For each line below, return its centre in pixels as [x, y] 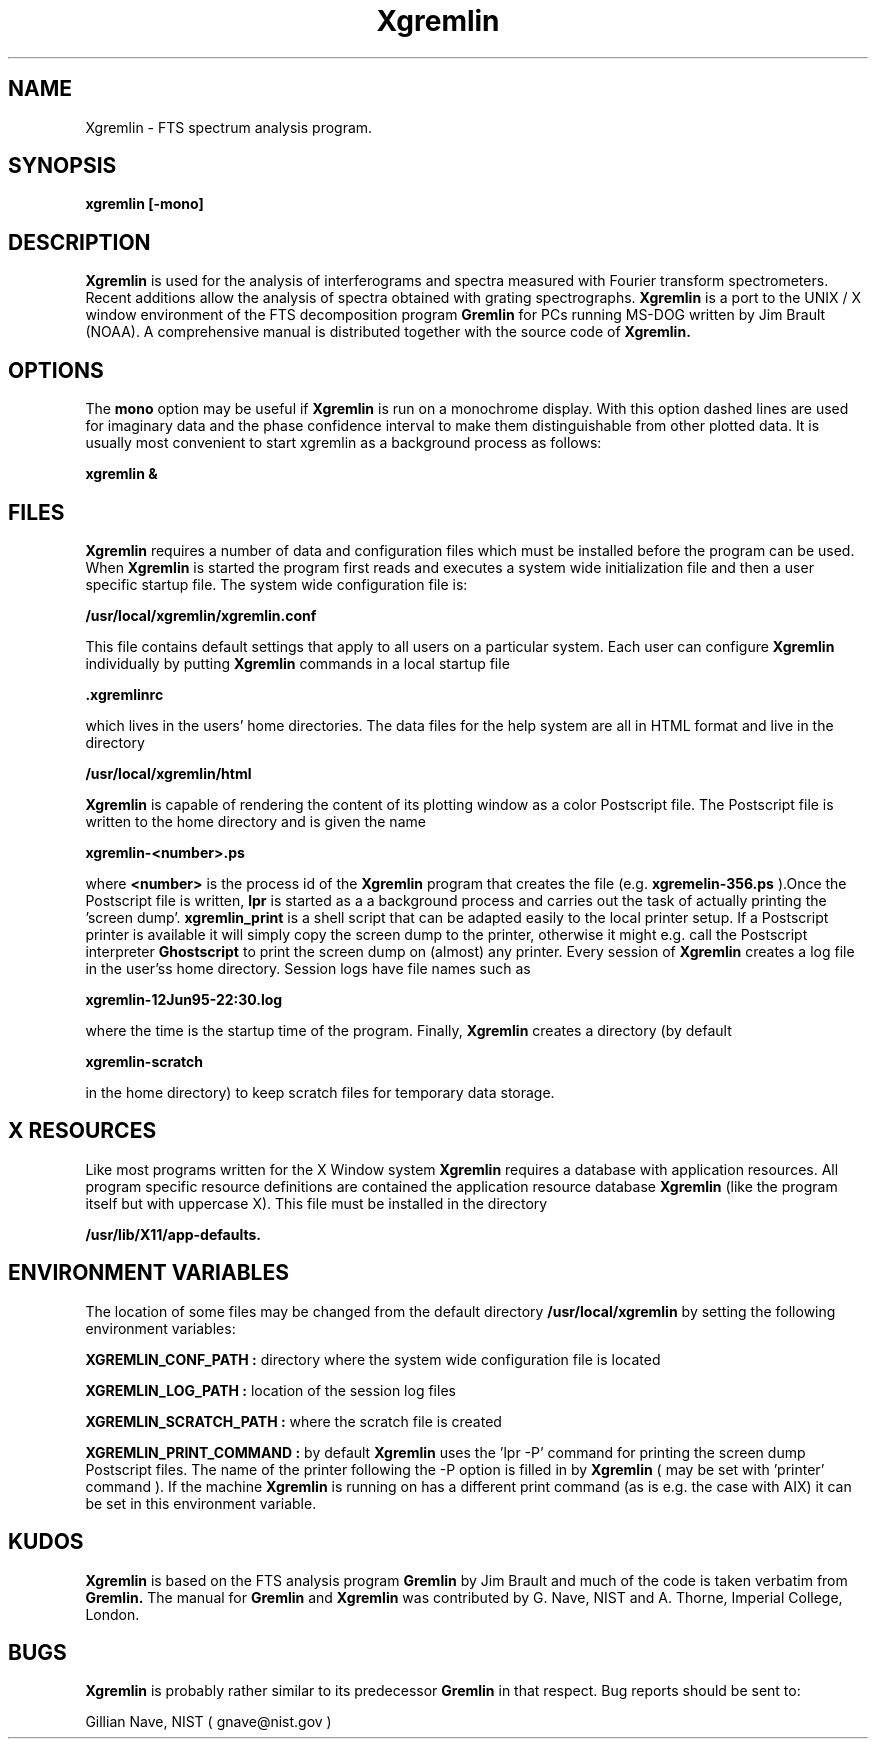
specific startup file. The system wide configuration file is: [276, 584]
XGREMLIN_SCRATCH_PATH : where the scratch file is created [293, 1421]
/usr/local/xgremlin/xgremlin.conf [201, 615]
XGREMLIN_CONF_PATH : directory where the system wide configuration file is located [373, 1359]
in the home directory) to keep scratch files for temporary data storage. [320, 1092]
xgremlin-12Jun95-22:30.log [184, 999]
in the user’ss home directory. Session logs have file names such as [308, 968]
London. [112, 1614]
